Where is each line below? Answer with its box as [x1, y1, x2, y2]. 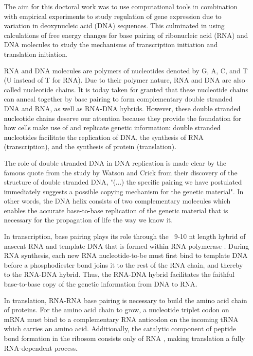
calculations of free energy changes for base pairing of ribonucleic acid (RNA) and [4, 30, 248, 40]
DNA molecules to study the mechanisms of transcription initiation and [4, 39, 218, 50]
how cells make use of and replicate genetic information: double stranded [4, 122, 221, 133]
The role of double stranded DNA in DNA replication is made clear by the [4, 157, 226, 168]
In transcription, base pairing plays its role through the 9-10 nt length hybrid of [4, 231, 246, 241]
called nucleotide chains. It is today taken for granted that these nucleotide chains [4, 84, 249, 94]
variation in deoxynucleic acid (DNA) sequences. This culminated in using [4, 20, 225, 31]
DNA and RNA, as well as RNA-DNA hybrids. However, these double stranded [4, 103, 241, 113]
